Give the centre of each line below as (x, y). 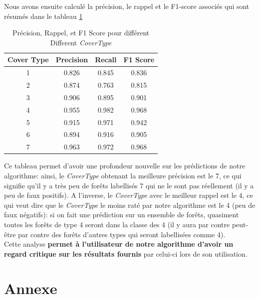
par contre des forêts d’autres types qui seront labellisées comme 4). (122, 234)
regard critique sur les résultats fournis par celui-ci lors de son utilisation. (126, 253)
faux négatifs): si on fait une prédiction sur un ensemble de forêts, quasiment (122, 215)
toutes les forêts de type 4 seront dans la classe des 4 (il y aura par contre (117, 224)
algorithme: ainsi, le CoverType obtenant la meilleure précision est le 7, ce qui (123, 175)
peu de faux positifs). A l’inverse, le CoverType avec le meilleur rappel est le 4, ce (129, 195)
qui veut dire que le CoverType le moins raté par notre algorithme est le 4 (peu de (130, 205)
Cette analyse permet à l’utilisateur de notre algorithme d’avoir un (119, 244)
